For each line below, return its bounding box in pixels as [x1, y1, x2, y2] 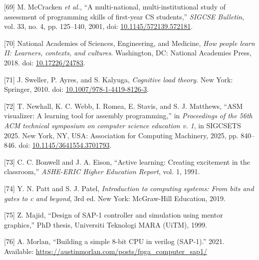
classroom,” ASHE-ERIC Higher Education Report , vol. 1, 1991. [4, 166, 200, 177]
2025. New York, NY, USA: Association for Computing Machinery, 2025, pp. [4, 130, 239, 140]
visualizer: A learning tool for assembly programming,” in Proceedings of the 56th [4, 110, 253, 121]
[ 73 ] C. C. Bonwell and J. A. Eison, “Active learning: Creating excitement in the [4, 156, 250, 167]
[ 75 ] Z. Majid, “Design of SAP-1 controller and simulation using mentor [4, 210, 223, 220]
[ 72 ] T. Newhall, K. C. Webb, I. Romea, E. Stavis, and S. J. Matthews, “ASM [4, 100, 243, 111]
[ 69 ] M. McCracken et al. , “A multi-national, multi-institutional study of [4, 1, 226, 11]
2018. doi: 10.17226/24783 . [4, 57, 85, 67]
